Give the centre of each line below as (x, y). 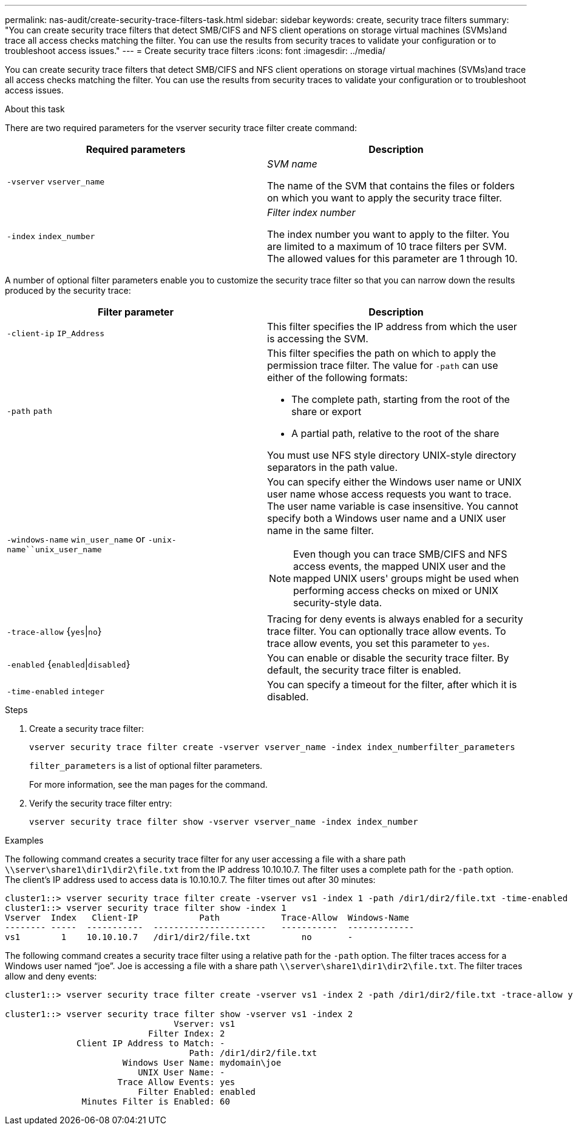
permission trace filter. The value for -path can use (383, 365)
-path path (29, 411)
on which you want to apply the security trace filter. (385, 198)
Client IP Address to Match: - (151, 1043)
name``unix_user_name (54, 549)
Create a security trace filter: (86, 729)
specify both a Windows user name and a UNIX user (387, 518)
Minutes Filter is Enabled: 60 (156, 1101)
